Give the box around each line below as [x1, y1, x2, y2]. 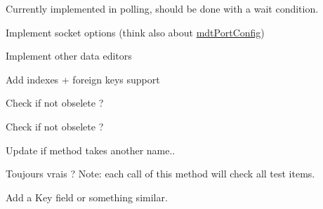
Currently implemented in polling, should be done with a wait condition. [6, 1, 319, 15]
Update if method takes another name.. [6, 142, 176, 157]
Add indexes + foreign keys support [6, 72, 160, 86]
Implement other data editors [6, 48, 132, 63]
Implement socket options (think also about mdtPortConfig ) [6, 25, 265, 39]
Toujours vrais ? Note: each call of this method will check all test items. [6, 166, 315, 181]
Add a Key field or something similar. [6, 189, 168, 204]
